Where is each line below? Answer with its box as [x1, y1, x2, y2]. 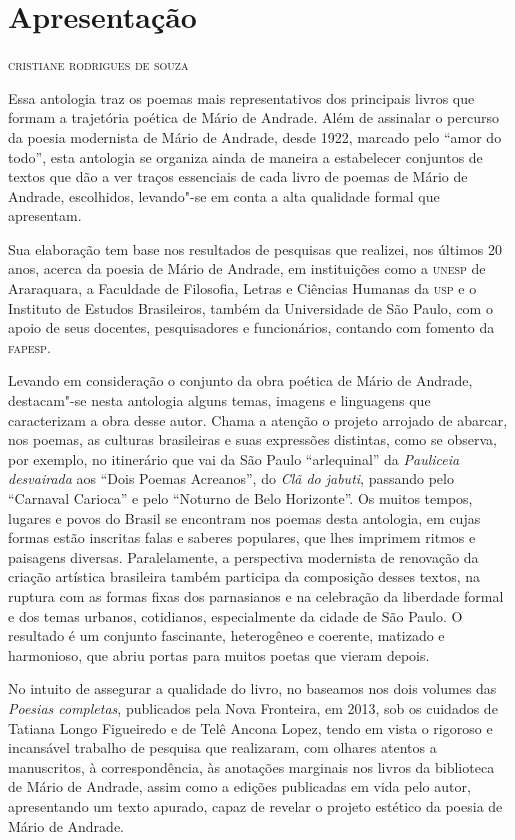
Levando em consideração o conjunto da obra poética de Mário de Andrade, [8, 370, 473, 391]
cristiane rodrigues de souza [8, 54, 189, 75]
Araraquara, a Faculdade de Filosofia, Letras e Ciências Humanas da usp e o [8, 278, 477, 299]
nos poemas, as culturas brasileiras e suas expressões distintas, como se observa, [8, 429, 497, 450]
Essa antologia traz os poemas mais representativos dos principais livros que [8, 87, 475, 108]
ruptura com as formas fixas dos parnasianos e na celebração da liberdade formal [8, 585, 504, 606]
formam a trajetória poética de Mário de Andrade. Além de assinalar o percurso [8, 107, 499, 128]
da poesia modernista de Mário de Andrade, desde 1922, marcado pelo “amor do [8, 126, 502, 147]
